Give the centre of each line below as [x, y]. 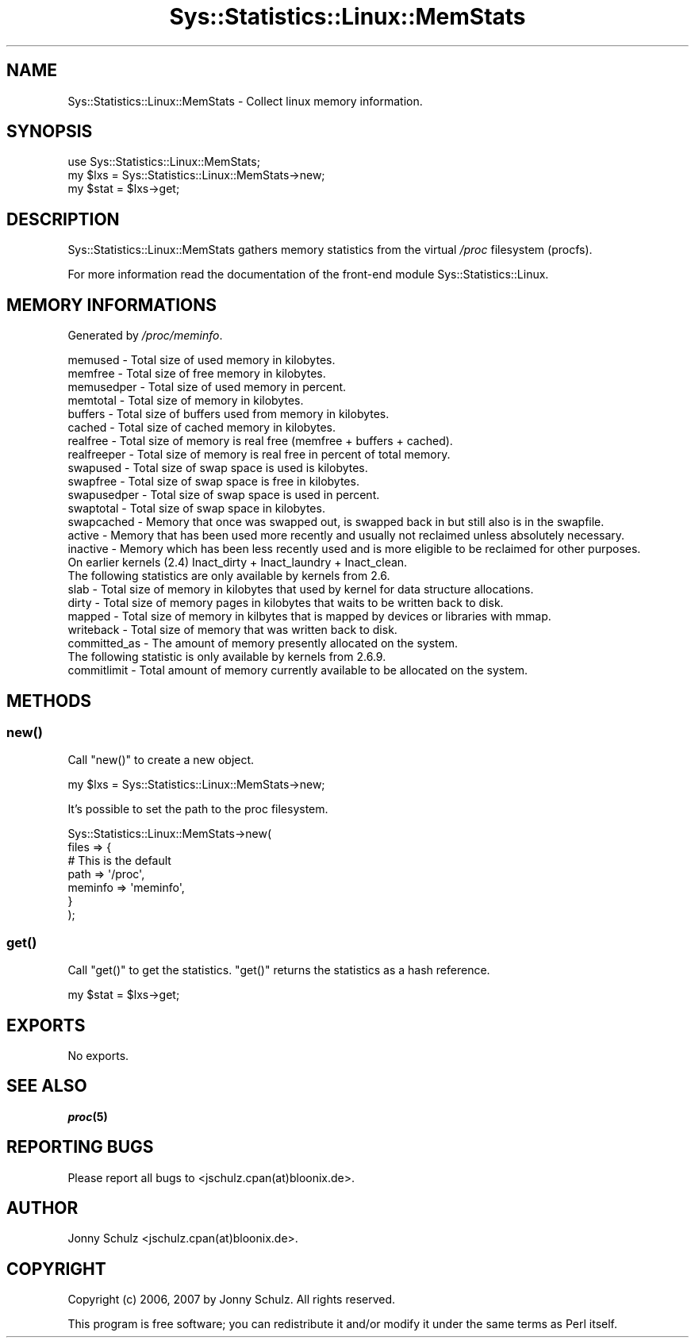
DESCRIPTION [63, 219]
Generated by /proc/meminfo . [145, 336]
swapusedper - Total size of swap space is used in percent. [224, 495]
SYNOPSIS [50, 132]
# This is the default [119, 861]
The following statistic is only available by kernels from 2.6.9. [227, 657]
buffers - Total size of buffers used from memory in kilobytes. [228, 414]
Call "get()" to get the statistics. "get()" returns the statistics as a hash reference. [279, 970]
